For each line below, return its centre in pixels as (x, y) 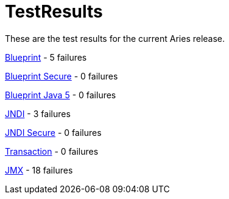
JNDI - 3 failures (38, 113)
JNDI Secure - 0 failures (53, 132)
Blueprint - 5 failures (46, 57)
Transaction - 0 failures (52, 151)
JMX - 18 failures (39, 170)
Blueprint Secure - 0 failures (62, 76)
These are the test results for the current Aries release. (115, 38)
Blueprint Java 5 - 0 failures (61, 95)
